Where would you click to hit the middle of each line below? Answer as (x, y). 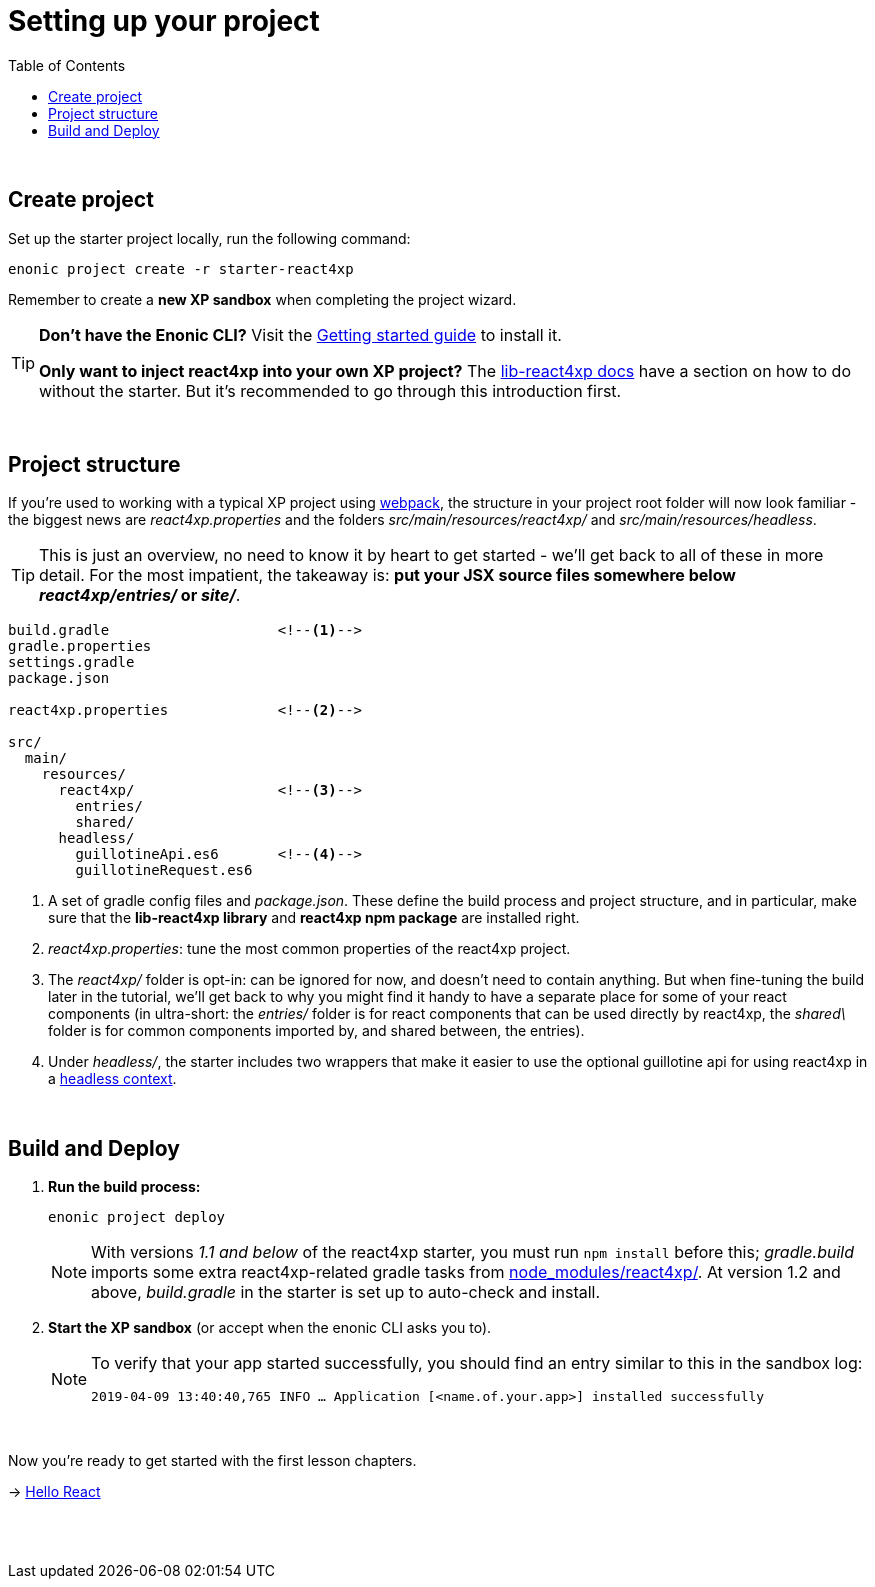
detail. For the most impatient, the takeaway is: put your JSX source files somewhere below (387, 575)
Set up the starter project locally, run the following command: (209, 238)
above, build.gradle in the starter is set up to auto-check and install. (346, 1292)
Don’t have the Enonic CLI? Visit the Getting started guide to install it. (300, 334)
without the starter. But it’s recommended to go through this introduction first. (330, 390)
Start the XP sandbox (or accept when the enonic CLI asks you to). (270, 1328)
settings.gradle (71, 662)
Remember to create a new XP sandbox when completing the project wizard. (262, 299)
